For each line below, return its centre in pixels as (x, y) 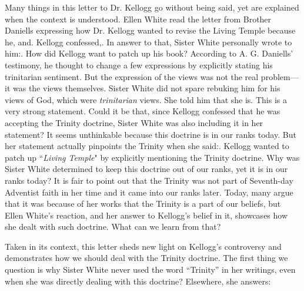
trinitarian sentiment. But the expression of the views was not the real (132, 76)
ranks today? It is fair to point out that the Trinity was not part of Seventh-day (149, 180)
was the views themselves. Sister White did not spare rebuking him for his (146, 88)
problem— (280, 76)
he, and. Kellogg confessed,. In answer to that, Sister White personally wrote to (148, 42)
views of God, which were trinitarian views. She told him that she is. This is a (146, 99)
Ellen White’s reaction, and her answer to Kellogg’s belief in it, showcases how (146, 215)
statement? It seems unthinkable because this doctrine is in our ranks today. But (151, 134)
